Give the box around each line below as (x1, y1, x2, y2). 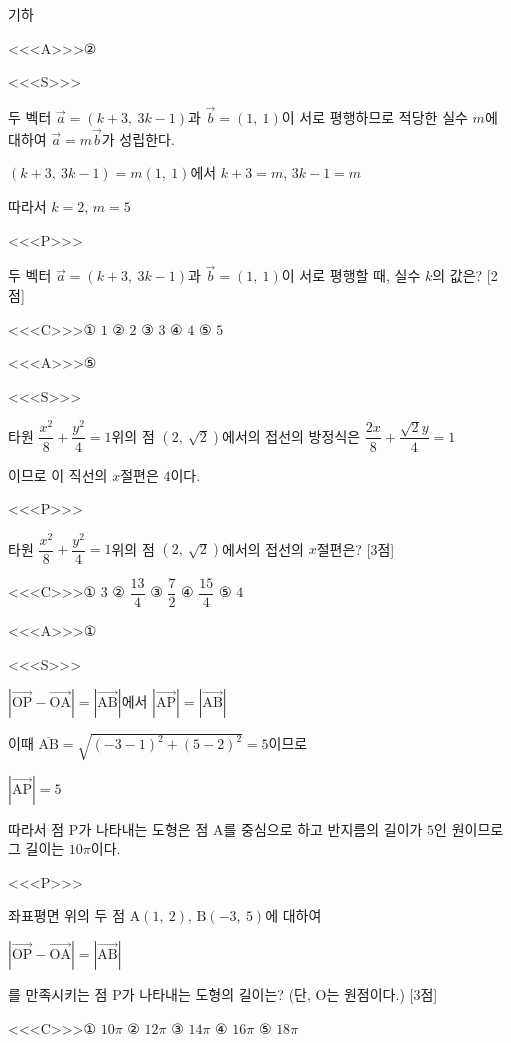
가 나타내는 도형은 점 (78, 818, 209, 839)
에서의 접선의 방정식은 (222, 425, 361, 446)
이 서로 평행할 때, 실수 (281, 265, 421, 286)
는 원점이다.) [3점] (326, 984, 438, 1005)
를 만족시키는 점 (8, 984, 108, 1005)
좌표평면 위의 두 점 (8, 905, 126, 926)
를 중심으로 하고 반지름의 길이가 (223, 818, 423, 839)
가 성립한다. (101, 128, 175, 149)
